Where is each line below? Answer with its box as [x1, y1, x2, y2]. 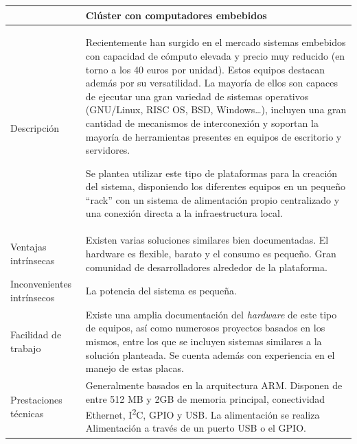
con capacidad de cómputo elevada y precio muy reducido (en [85, 48, 345, 62]
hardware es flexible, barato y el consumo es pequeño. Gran [85, 246, 336, 260]
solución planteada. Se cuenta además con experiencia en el [85, 347, 335, 362]
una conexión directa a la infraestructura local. [85, 206, 283, 220]
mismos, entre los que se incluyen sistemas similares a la [85, 334, 322, 348]
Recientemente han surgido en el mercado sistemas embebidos [85, 35, 346, 49]
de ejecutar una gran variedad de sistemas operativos [85, 89, 309, 103]
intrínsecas [10, 253, 55, 267]
